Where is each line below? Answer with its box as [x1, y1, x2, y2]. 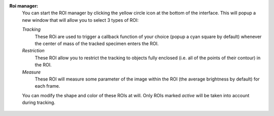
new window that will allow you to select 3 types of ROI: [22, 17, 139, 23]
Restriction [22, 48, 45, 54]
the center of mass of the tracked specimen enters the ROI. [35, 41, 159, 47]
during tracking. [22, 99, 56, 106]
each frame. [35, 83, 60, 89]
